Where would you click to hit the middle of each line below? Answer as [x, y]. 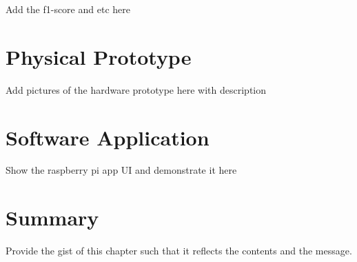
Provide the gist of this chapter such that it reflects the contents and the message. [179, 251]
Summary [52, 218]
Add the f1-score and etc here [68, 9]
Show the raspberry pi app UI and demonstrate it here [121, 170]
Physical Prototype [99, 56]
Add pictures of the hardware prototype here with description [136, 89]
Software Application [108, 137]
